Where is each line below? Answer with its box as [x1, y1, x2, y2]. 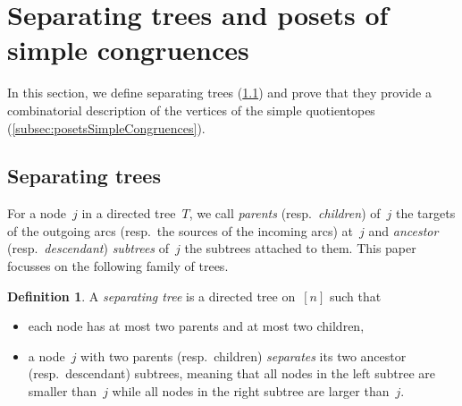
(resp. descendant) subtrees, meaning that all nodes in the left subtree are [28, 364, 436, 383]
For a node [7, 204, 66, 223]
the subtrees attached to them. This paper [184, 239, 416, 258]
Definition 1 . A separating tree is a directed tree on [7, 286, 296, 305]
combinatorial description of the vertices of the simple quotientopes [7, 100, 375, 119]
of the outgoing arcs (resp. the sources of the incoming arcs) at [7, 221, 354, 240]
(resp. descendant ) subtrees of [7, 239, 170, 258]
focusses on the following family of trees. [7, 257, 229, 275]
